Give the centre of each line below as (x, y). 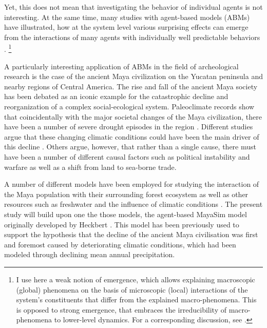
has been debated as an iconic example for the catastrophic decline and (116, 96)
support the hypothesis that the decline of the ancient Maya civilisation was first (131, 234)
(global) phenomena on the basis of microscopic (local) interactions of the (132, 289)
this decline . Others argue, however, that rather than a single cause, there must (130, 147)
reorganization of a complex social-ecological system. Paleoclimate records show (129, 106)
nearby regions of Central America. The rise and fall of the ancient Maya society (131, 86)
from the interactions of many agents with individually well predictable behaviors (132, 37)
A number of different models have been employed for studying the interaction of (132, 184)
